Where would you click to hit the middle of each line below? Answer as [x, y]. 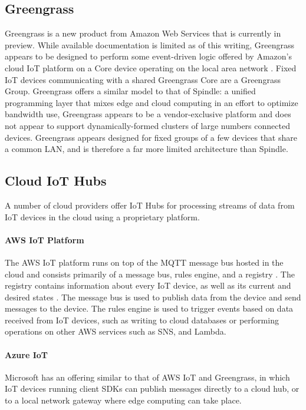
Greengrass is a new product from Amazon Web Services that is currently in [143, 33]
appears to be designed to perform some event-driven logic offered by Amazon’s [148, 56]
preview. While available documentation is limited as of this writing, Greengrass [150, 44]
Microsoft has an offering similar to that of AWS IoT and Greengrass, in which [147, 377]
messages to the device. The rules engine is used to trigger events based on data [149, 308]
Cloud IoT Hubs [56, 181]
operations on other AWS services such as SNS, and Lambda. [116, 331]
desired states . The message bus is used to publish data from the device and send [153, 297]
